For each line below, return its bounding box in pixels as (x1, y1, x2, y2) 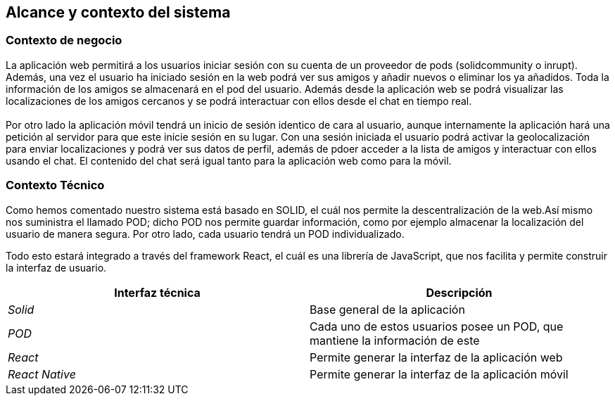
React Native (8, 367, 76, 381)
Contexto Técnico (6, 178, 105, 193)
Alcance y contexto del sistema (6, 4, 231, 21)
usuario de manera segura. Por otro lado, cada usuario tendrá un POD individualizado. (6, 227, 405, 240)
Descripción (426, 285, 493, 300)
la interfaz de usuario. (6, 261, 107, 274)
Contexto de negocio (6, 33, 122, 48)
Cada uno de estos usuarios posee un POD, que (310, 319, 564, 333)
